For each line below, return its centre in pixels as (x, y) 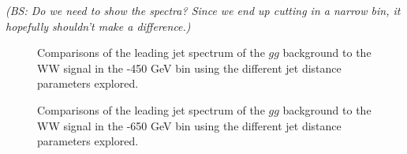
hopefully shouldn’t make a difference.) (98, 26)
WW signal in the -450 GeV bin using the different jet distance (189, 68)
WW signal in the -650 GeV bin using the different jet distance (189, 125)
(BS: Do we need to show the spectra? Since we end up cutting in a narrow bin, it (203, 10)
